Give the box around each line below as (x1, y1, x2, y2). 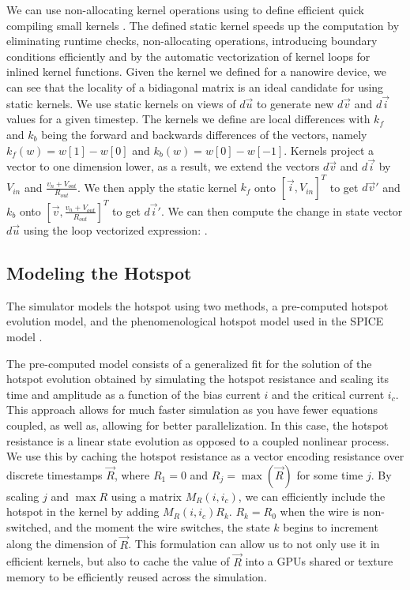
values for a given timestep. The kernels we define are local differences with (6, 111, 371, 127)
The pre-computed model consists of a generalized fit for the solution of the (6, 355, 372, 371)
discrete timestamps (6, 466, 103, 483)
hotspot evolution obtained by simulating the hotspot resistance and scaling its (6, 370, 389, 387)
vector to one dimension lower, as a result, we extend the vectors (6, 158, 320, 175)
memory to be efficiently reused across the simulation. (6, 569, 267, 585)
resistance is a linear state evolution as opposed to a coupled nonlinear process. (6, 432, 389, 449)
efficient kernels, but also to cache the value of (6, 553, 230, 569)
